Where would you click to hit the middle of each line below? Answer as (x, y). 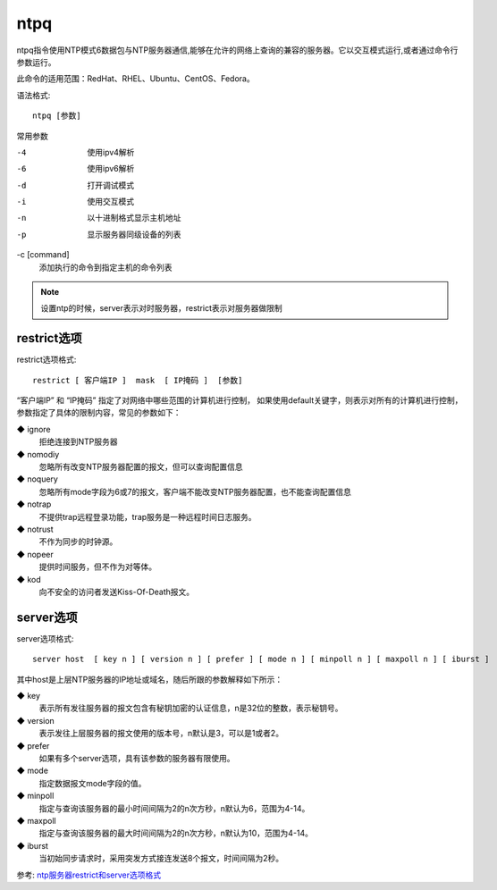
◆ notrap (34, 504)
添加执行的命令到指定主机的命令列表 (105, 267)
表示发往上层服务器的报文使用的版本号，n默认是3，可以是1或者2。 (161, 734)
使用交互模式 (110, 202)
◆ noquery (37, 479)
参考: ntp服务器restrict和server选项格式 (89, 875)
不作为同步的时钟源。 (78, 542)
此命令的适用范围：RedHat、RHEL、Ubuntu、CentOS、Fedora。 (135, 79)
